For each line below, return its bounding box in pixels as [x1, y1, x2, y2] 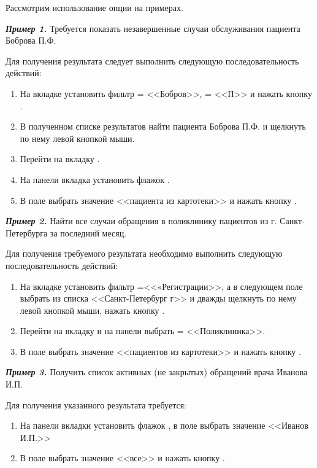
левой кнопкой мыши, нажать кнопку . [20, 303, 165, 316]
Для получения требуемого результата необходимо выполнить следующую [6, 247, 283, 260]
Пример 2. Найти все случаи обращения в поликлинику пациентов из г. [6, 214, 277, 227]
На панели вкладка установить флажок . [20, 173, 170, 185]
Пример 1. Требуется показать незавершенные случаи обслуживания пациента [6, 21, 300, 34]
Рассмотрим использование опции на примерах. [6, 1, 183, 14]
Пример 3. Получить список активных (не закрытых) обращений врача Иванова [6, 365, 308, 378]
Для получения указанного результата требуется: [6, 398, 186, 411]
